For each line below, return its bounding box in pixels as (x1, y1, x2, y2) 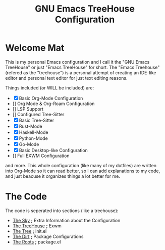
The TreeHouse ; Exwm (12, 223, 62, 229)
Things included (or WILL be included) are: (5, 84, 94, 91)
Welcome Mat (5, 42, 65, 54)
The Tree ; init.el (12, 228, 47, 234)
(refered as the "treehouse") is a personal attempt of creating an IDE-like (5, 69, 156, 76)
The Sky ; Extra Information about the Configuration (12, 217, 121, 223)
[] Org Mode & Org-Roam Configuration (12, 101, 95, 107)
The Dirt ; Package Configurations (12, 233, 84, 239)
